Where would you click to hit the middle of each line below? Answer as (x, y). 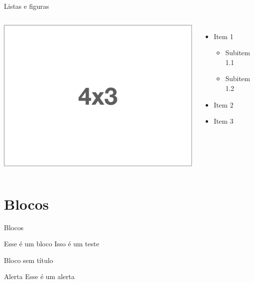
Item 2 (223, 104)
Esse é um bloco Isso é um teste (52, 244)
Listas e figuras (27, 6)
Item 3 (223, 121)
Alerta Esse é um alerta (39, 276)
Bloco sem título (29, 260)
